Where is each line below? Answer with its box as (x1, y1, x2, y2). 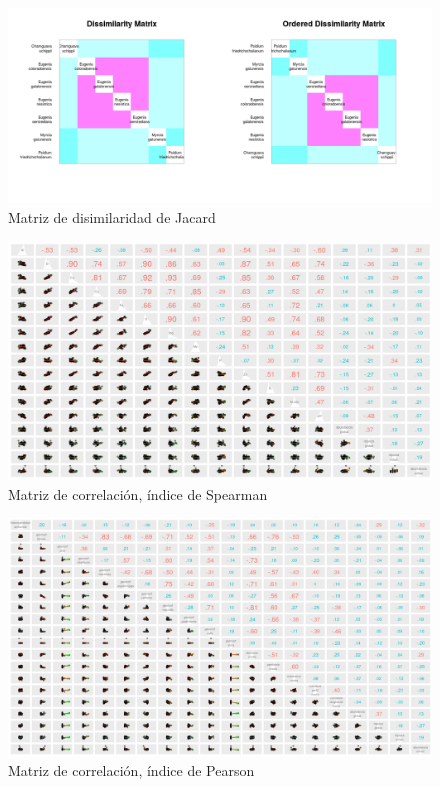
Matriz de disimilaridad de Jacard (8, 207, 216, 228)
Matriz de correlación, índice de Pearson (8, 760, 255, 781)
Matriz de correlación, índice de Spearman (8, 483, 268, 504)
